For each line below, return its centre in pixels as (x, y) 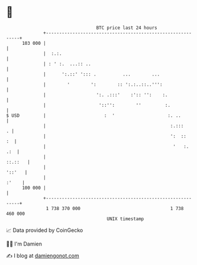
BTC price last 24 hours (127, 28)
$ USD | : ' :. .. (94, 115)
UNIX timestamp (125, 219)
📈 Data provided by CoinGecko (45, 230)
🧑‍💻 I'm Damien (24, 244)
